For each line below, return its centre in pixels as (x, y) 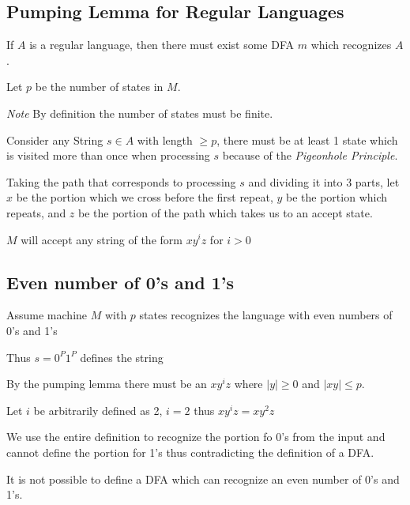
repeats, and (36, 212)
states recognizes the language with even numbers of (266, 315)
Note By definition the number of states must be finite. (140, 113)
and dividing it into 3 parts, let (324, 181)
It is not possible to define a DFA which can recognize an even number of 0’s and (203, 479)
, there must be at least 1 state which (307, 139)
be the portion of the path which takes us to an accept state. (226, 212)
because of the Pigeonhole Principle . (310, 155)
